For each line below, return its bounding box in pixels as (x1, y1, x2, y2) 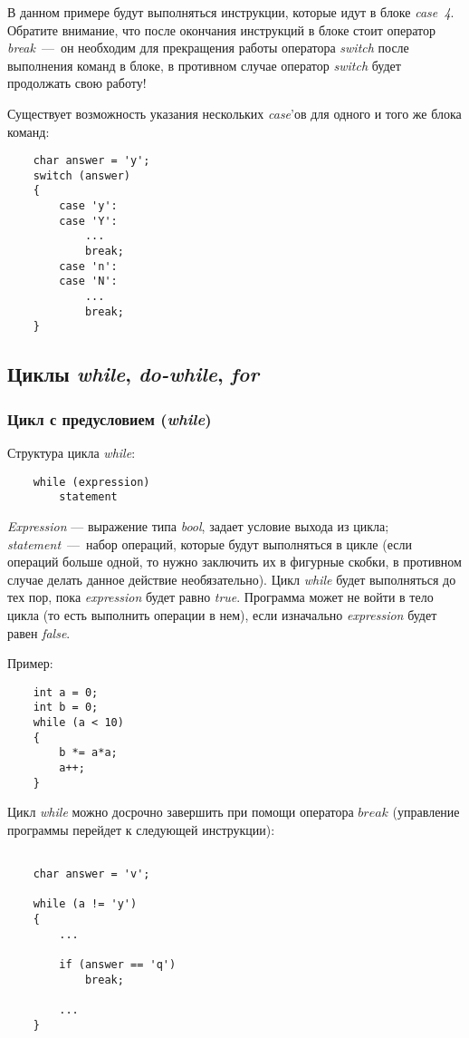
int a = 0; (33, 685, 99, 699)
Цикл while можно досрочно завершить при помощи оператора (7, 802, 354, 821)
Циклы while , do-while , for (7, 360, 260, 388)
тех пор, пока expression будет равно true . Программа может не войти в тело (7, 587, 434, 606)
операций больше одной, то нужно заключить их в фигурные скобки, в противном (7, 552, 462, 571)
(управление (392, 802, 460, 821)
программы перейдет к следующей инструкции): (7, 820, 275, 839)
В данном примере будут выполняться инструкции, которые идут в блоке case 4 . (7, 3, 455, 21)
